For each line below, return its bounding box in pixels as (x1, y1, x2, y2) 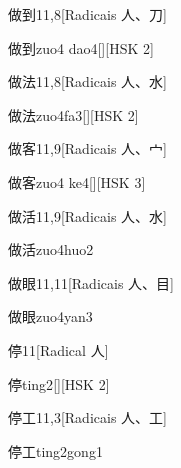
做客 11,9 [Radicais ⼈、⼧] (8, 138, 167, 159)
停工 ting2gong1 (8, 440, 103, 461)
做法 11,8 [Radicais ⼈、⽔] (8, 71, 167, 92)
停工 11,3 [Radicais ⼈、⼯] (8, 407, 167, 428)
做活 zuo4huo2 (8, 239, 94, 260)
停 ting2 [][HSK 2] (8, 373, 110, 394)
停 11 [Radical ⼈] (8, 339, 109, 360)
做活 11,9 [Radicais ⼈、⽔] (8, 205, 167, 226)
